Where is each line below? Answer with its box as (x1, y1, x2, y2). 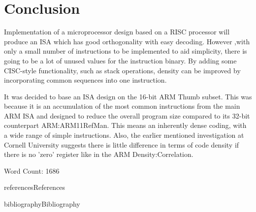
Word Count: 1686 (4, 165, 60, 176)
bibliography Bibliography (4, 199, 80, 209)
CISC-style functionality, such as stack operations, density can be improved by (4, 65, 241, 75)
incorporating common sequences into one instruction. (4, 75, 167, 85)
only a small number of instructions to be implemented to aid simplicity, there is (4, 46, 247, 56)
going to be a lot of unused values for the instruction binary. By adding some (4, 55, 237, 65)
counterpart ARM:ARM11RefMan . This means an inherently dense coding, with (4, 120, 247, 130)
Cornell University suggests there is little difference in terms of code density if (4, 139, 239, 150)
